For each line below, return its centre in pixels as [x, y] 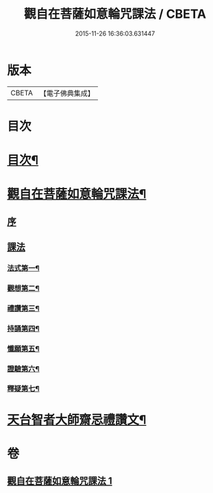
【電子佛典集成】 [67, 93]
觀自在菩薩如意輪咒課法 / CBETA [115, 14]
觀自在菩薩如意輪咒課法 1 [60, 481]
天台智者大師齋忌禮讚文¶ [77, 420]
